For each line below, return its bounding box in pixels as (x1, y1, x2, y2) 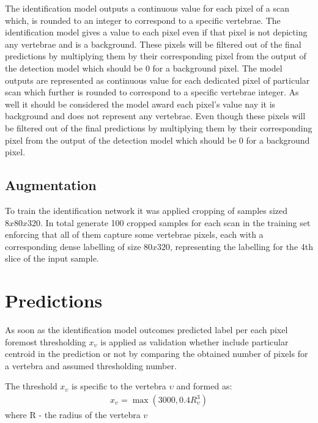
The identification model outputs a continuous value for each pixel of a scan (5, 2, 289, 14)
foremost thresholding (5, 335, 86, 348)
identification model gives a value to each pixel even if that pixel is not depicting (5, 26, 308, 39)
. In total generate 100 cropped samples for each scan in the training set (40, 216, 311, 229)
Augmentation (5, 175, 97, 194)
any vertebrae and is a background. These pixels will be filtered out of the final (5, 37, 301, 50)
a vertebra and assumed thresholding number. (5, 359, 177, 372)
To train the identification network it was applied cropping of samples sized (5, 204, 288, 216)
